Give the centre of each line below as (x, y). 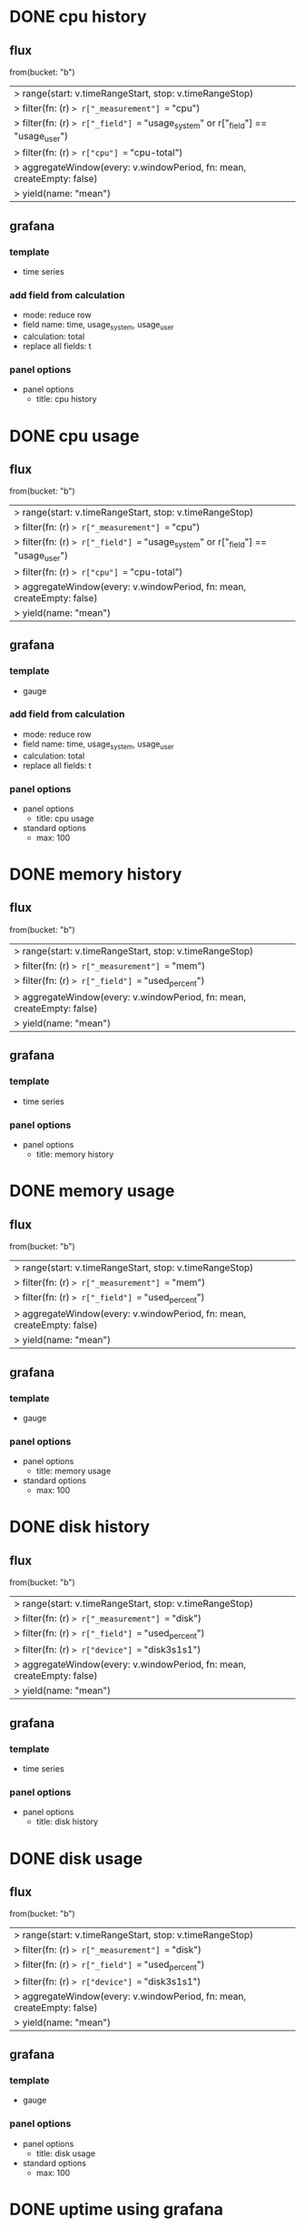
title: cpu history (66, 399)
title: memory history (75, 1154)
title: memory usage (74, 1471)
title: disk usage (65, 2153)
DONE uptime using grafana (117, 2209)
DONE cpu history (78, 17)
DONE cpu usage (74, 436)
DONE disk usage (76, 1858)
